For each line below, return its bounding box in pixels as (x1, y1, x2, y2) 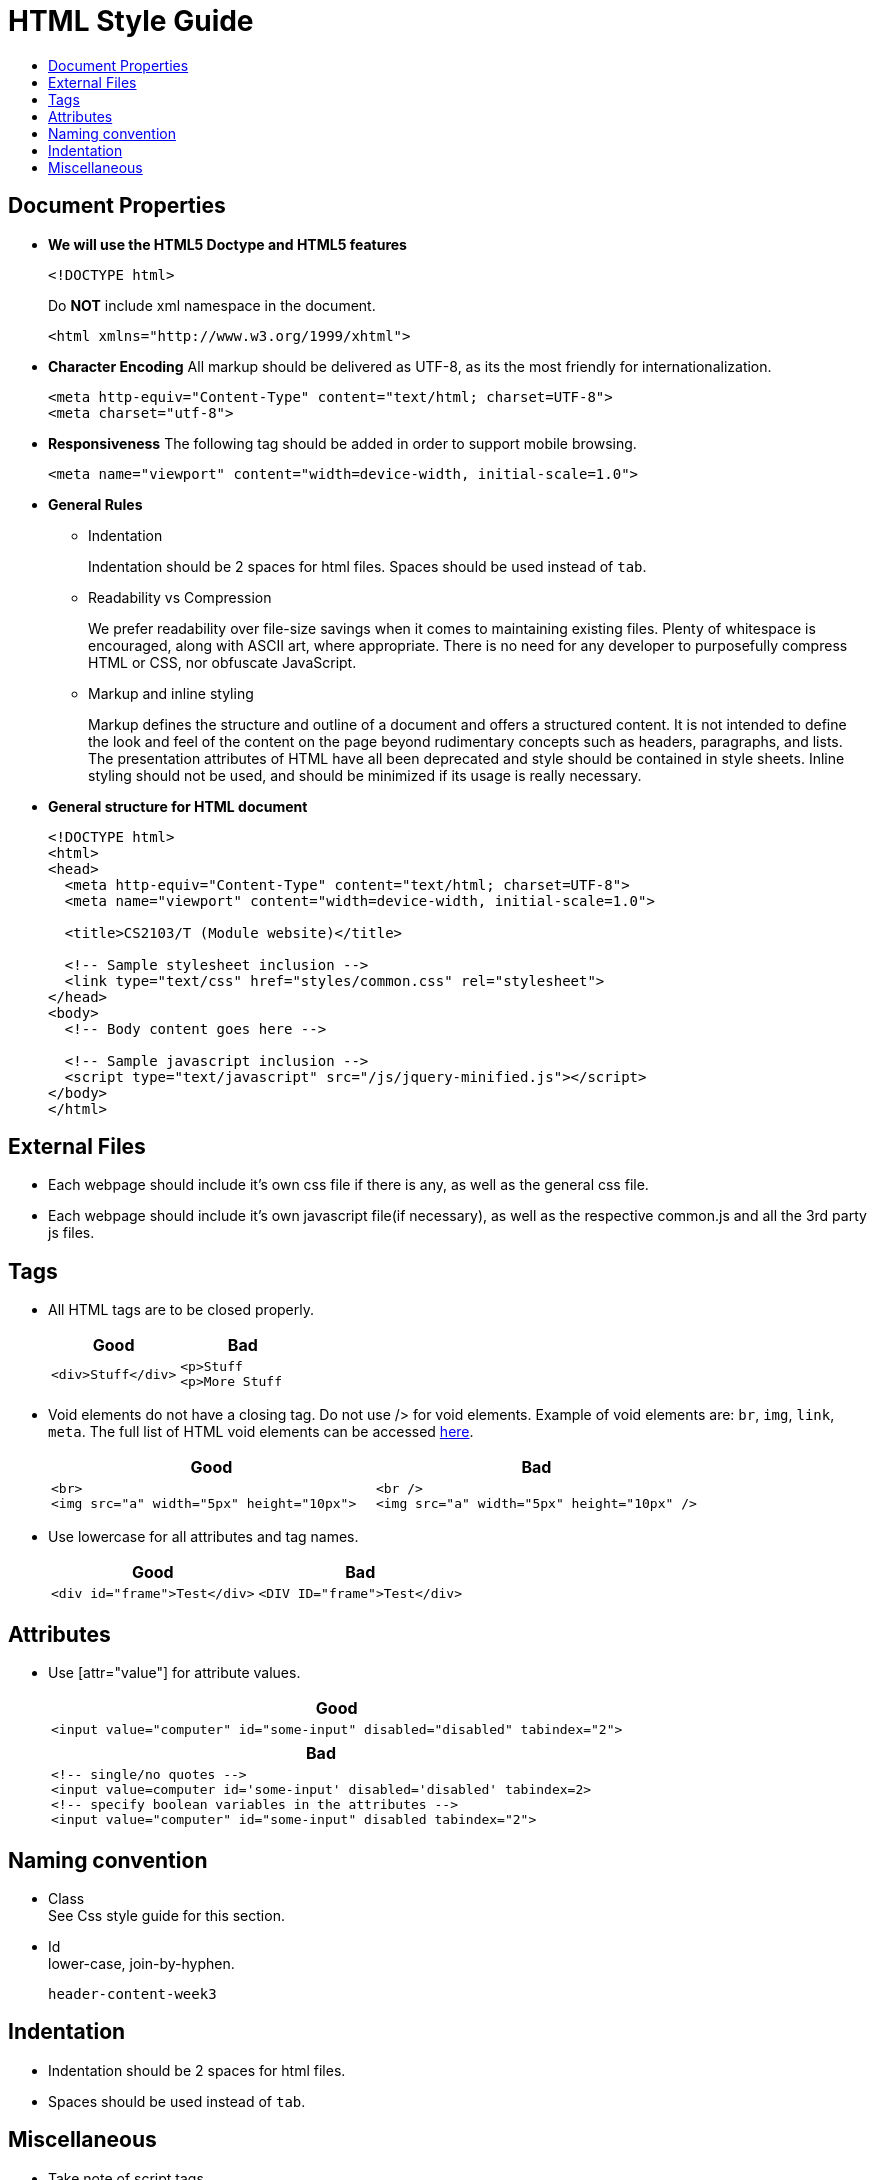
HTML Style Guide (8, 4, 254, 38)
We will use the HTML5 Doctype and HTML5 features (48, 235, 407, 253)
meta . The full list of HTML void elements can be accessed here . (48, 1423, 474, 1441)
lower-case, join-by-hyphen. (48, 1954, 235, 1972)
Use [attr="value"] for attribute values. (48, 1664, 301, 1682)
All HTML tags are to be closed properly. (48, 1301, 315, 1319)
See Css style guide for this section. (48, 1906, 285, 1924)
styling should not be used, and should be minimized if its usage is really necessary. (88, 766, 642, 784)
